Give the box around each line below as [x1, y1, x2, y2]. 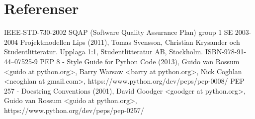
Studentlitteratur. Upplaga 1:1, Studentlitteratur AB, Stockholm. [4, 46, 203, 57]
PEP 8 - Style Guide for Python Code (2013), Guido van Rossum [40, 56, 240, 66]
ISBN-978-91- [205, 46, 247, 57]
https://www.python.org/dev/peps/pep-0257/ [4, 105, 144, 115]
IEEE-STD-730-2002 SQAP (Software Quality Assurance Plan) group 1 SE [4, 27, 233, 37]
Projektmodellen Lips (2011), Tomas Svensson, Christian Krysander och [20, 36, 240, 47]
